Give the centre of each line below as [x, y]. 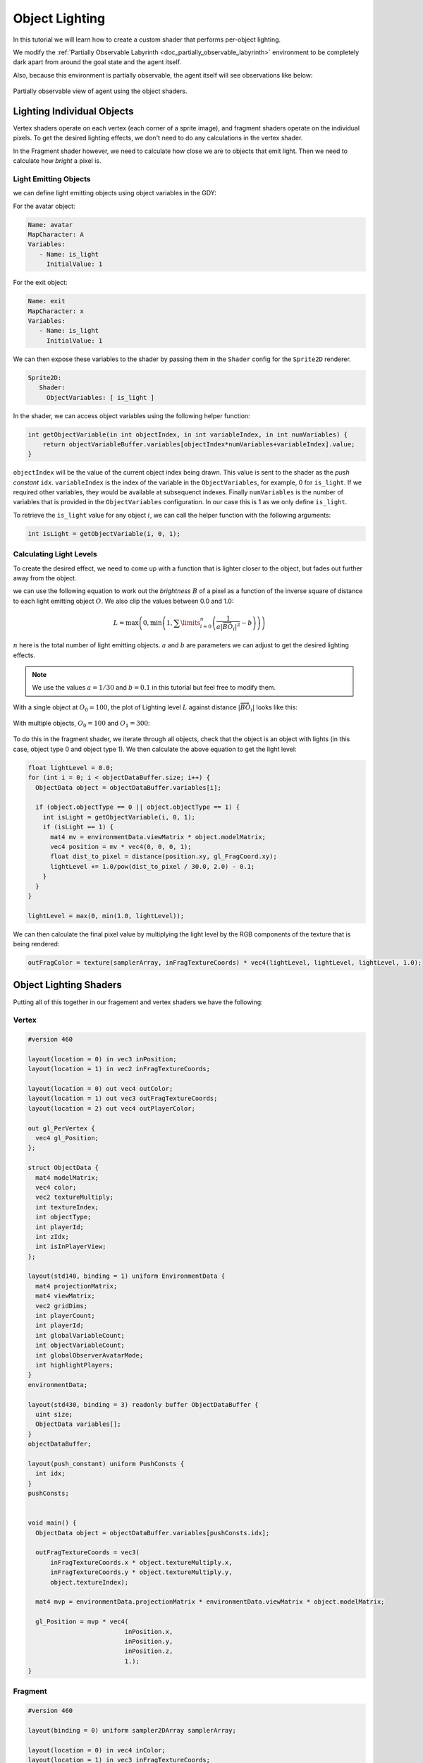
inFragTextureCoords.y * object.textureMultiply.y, [141, 1572]
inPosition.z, [149, 1651]
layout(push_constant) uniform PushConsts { [106, 1464]
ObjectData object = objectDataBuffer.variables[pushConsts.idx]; [153, 1533]
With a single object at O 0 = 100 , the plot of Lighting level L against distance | [127, 708]
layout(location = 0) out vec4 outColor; [100, 1089]
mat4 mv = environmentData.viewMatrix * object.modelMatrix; [158, 837]
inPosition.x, [149, 1631]
